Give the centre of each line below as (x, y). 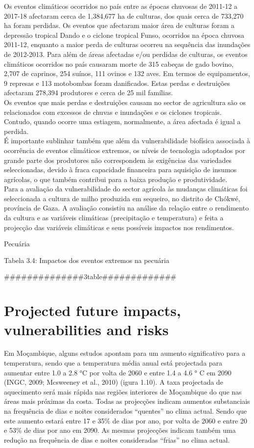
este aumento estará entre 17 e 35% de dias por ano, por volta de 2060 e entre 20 (126, 420)
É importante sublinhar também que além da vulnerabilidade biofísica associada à (127, 141)
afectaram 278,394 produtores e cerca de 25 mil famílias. (89, 92)
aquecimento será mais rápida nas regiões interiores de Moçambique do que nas (123, 391)
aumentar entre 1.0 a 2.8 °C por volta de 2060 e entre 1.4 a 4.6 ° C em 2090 (118, 372)
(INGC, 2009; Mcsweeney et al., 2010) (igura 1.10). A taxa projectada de (114, 382)
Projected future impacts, (92, 310)
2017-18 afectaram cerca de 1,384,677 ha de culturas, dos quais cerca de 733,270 (124, 15)
